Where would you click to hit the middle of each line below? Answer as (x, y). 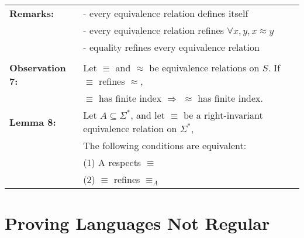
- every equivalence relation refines (153, 30)
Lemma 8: (33, 122)
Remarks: (32, 13)
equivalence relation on (130, 128)
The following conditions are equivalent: (165, 145)
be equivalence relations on (204, 68)
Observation (38, 68)
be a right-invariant (223, 115)
